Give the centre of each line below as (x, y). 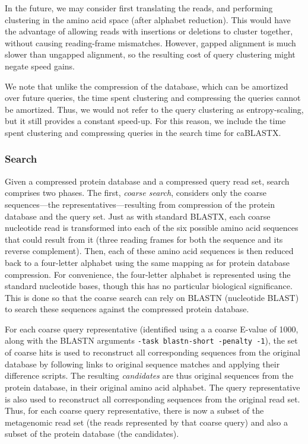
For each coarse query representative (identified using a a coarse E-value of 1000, (152, 329)
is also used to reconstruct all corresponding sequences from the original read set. (153, 399)
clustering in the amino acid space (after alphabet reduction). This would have (148, 19)
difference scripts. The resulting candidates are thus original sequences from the (149, 375)
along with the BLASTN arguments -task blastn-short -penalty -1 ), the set (151, 340)
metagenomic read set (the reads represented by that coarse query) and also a (146, 422)
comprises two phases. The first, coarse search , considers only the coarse (136, 193)
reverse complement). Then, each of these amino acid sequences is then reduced (149, 251)
